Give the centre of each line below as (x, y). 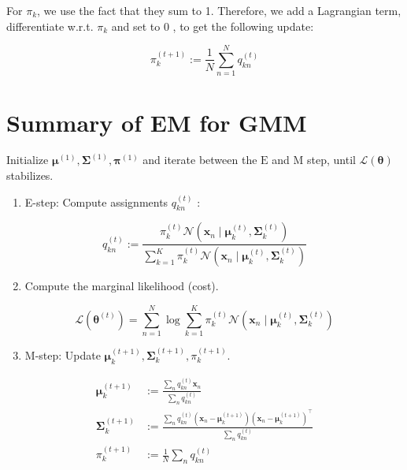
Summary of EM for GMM (157, 122)
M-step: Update (63, 354)
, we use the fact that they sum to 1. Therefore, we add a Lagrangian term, (219, 10)
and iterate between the (200, 160)
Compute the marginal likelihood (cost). (122, 286)
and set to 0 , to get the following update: (213, 26)
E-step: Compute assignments (96, 201)
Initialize (28, 160)
